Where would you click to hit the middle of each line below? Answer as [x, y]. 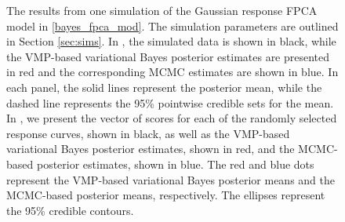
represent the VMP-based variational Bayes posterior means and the [171, 179]
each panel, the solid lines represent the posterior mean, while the [164, 87]
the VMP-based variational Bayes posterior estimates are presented [168, 56]
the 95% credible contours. [70, 210]
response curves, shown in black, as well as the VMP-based [148, 133]
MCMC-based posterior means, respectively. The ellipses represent [166, 195]
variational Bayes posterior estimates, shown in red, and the [151, 149]
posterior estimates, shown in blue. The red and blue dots [175, 164]
